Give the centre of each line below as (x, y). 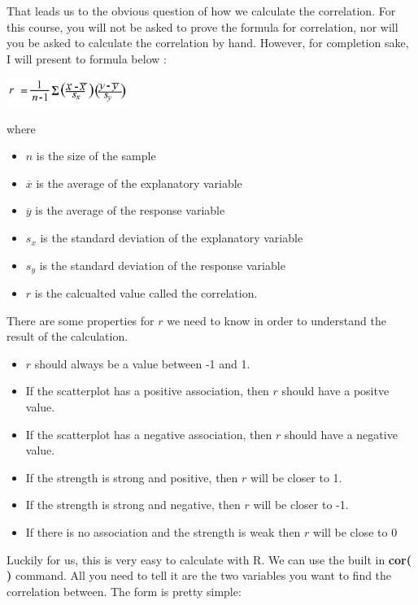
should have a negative (341, 434)
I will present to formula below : (87, 58)
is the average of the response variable (130, 210)
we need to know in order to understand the (276, 320)
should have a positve (335, 391)
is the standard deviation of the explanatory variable (172, 238)
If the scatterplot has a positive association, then (147, 391)
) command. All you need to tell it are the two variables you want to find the (199, 575)
